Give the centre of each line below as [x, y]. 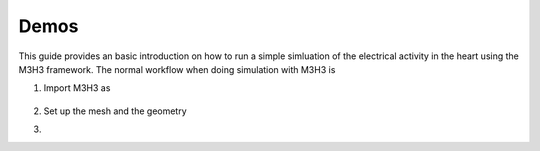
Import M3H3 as [77, 88]
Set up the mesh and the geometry [115, 111]
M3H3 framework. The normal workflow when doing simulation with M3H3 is [177, 69]
